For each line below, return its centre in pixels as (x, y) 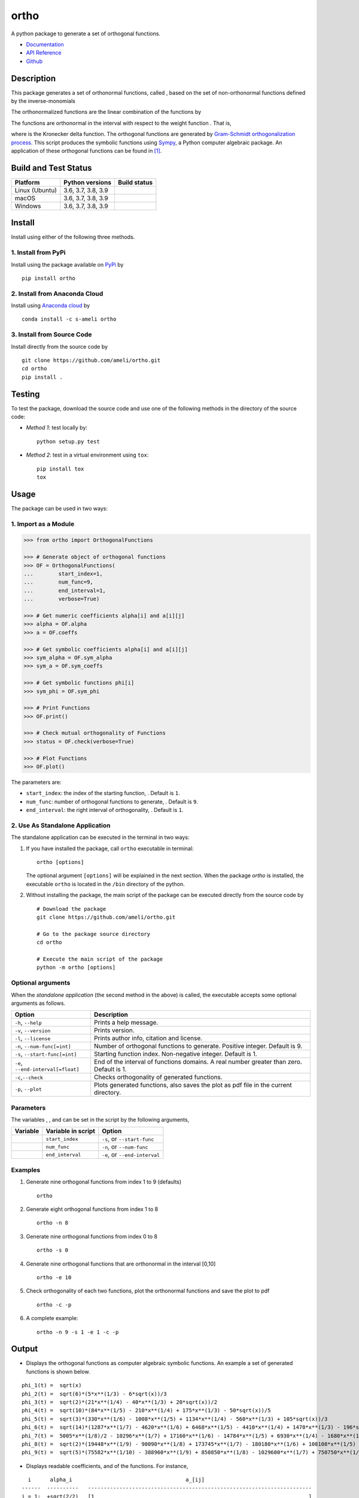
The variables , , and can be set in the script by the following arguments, (100, 1120)
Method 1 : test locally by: (57, 428)
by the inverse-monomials (43, 101)
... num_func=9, (59, 582)
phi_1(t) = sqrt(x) (52, 1385)
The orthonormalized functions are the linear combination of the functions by (106, 112)
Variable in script (71, 1131)
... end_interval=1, (65, 591)
